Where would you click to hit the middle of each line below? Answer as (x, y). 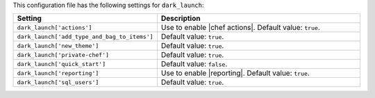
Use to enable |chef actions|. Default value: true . (241, 28)
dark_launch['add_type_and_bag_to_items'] (85, 36)
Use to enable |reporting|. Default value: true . (235, 73)
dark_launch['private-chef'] (63, 55)
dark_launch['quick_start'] (61, 64)
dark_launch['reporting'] (58, 73)
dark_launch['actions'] (55, 27)
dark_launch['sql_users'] (58, 82)
